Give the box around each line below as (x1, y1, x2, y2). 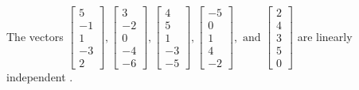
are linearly (297, 28, 353, 44)
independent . (6, 69, 73, 85)
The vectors (6, 28, 64, 44)
